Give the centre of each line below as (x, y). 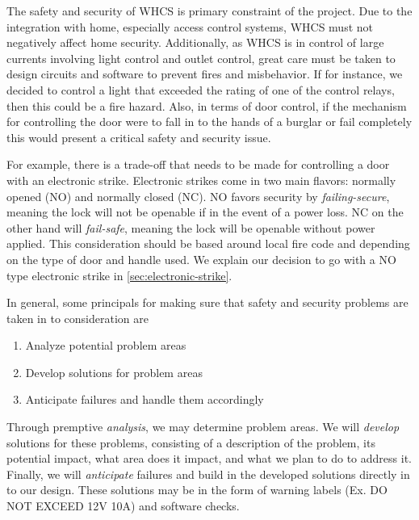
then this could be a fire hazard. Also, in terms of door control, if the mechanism (207, 105)
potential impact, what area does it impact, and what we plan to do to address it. (209, 458)
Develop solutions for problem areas (114, 372)
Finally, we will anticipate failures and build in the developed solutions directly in (208, 474)
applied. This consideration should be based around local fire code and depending (208, 243)
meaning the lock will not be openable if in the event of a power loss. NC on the (205, 212)
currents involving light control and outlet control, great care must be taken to (201, 58)
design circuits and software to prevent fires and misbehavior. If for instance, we (205, 74)
